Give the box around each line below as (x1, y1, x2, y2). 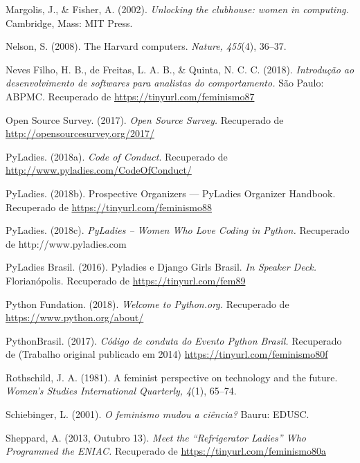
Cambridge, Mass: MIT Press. (6, 15, 133, 30)
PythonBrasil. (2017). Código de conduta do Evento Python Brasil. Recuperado (6, 333, 342, 347)
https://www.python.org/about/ (6, 310, 144, 325)
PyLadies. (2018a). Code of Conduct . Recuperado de (6, 149, 228, 163)
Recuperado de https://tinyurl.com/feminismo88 (6, 199, 212, 214)
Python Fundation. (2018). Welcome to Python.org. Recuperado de (6, 296, 289, 311)
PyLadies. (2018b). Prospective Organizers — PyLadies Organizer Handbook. (6, 185, 336, 200)
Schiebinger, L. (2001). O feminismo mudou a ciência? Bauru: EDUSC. (6, 407, 309, 421)
